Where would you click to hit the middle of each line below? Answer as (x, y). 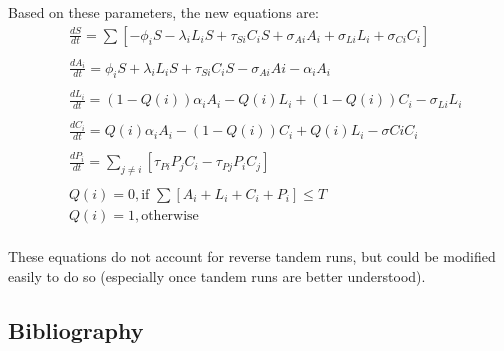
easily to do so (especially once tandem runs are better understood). (217, 275)
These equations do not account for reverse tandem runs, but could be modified (252, 256)
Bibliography (76, 329)
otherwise (170, 216)
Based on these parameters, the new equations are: (163, 12)
